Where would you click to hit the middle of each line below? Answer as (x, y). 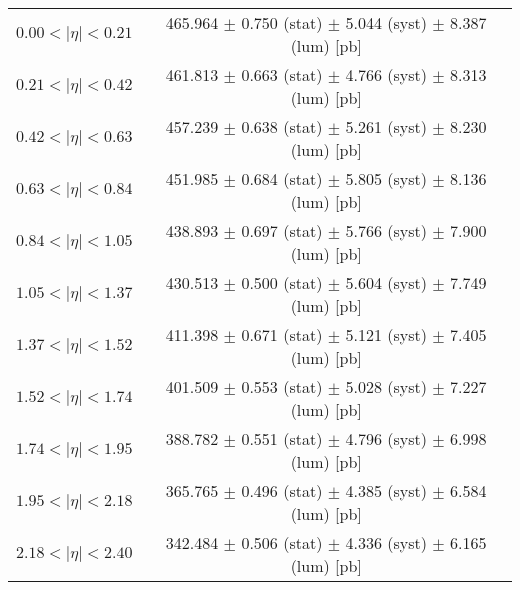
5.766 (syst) (386, 230)
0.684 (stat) (282, 178)
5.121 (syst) (386, 334)
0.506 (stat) (282, 542)
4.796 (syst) (386, 438)
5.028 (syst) (386, 386)
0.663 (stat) (282, 74)
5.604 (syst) (386, 282)
